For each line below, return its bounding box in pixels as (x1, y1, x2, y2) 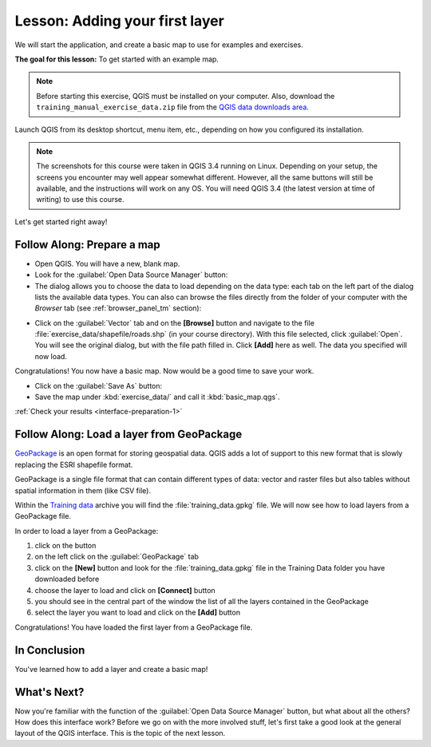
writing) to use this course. (36, 195, 125, 204)
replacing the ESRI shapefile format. (14, 460, 133, 469)
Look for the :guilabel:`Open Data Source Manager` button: (34, 270, 228, 279)
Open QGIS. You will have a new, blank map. (34, 259, 180, 268)
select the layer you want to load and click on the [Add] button (34, 607, 241, 618)
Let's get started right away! (14, 216, 108, 227)
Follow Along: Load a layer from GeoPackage (14, 428, 243, 441)
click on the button (34, 541, 97, 551)
